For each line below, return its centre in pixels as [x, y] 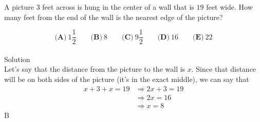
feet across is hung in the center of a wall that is [118, 7]
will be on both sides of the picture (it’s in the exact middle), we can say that [127, 79]
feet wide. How [229, 7]
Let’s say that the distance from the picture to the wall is [95, 69]
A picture [19, 7]
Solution [17, 59]
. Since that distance [224, 69]
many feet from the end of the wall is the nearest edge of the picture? [114, 17]
